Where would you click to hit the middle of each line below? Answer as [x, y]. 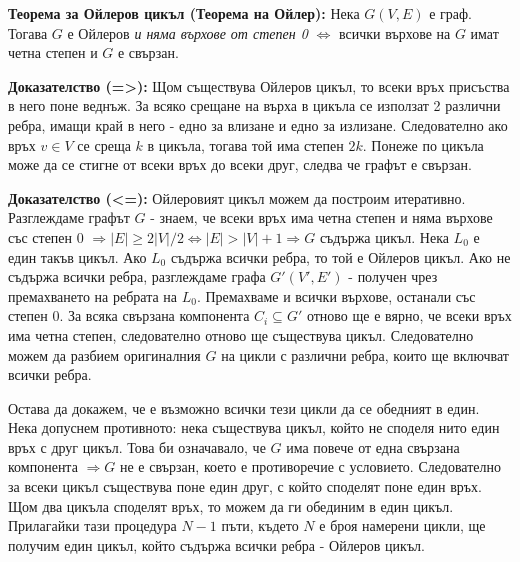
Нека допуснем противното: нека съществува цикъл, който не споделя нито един [254, 427]
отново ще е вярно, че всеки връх [409, 315]
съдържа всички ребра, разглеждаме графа [137, 276]
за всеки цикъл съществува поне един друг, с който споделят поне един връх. [245, 486]
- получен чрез [393, 276]
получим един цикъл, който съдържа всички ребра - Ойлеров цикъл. [217, 544]
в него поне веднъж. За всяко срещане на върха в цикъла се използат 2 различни [254, 105]
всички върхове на [394, 32]
